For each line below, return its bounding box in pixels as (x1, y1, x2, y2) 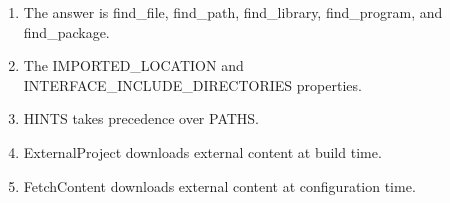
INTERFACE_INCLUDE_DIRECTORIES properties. (23, 74, 362, 95)
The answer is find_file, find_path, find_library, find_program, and (23, 2, 443, 22)
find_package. (23, 21, 110, 42)
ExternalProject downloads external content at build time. (23, 141, 382, 162)
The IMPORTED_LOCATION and (23, 55, 244, 76)
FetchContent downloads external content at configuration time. (23, 175, 416, 196)
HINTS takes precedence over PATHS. (23, 108, 260, 129)
